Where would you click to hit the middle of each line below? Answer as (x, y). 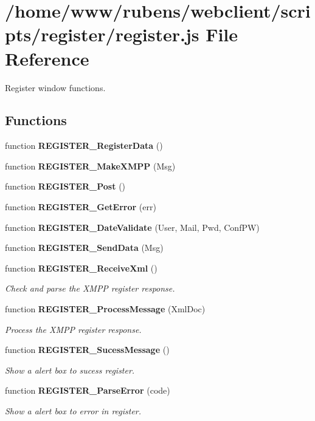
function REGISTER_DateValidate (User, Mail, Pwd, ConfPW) (132, 227)
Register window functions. (55, 87)
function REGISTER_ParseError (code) (88, 390)
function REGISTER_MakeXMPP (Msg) (90, 166)
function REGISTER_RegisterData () (84, 145)
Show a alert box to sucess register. (70, 370)
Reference (47, 58)
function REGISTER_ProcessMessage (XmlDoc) (105, 309)
